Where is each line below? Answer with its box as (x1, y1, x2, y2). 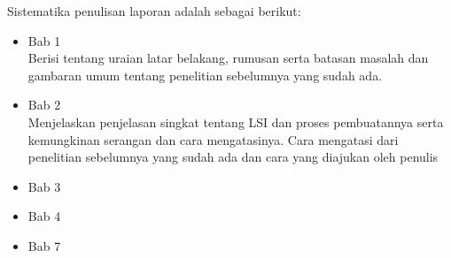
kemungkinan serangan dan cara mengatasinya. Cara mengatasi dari (27, 130, 399, 148)
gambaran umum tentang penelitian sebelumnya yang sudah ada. (27, 65, 383, 84)
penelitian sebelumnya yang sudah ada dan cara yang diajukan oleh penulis (27, 148, 439, 166)
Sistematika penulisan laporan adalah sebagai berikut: (7, 2, 301, 19)
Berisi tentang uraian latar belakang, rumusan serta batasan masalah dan (27, 49, 429, 67)
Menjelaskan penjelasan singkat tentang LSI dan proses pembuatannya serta (27, 112, 444, 131)
